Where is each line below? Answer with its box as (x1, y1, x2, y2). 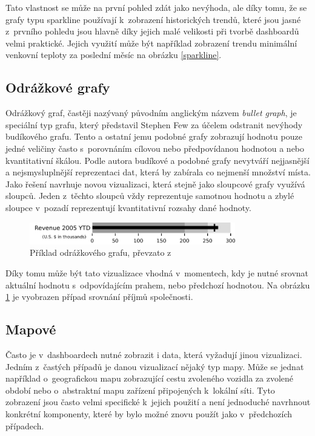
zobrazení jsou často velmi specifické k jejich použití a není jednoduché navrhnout (5, 395, 311, 408)
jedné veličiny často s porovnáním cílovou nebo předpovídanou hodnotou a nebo (5, 142, 305, 154)
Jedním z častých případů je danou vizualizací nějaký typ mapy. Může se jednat (5, 360, 304, 373)
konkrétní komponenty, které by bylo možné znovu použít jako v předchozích (5, 408, 293, 420)
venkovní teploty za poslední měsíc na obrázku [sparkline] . (5, 48, 222, 61)
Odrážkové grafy (5, 78, 110, 97)
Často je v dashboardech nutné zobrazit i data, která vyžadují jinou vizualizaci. (5, 348, 302, 361)
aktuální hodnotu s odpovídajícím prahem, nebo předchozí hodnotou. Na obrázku (5, 278, 310, 291)
